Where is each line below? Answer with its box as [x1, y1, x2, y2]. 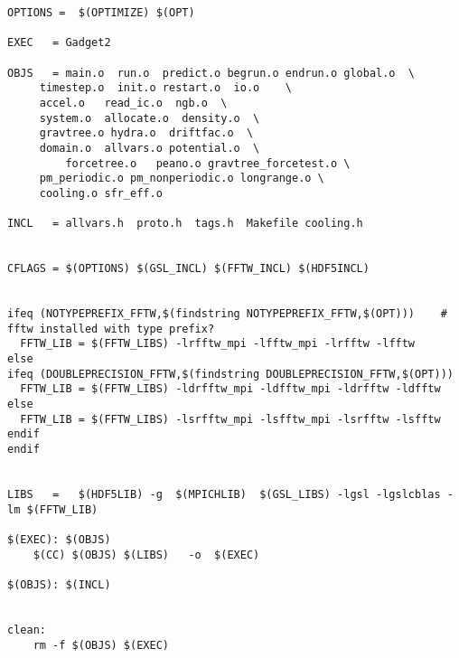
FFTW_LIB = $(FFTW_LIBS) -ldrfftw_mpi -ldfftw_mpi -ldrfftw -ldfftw [20, 382, 441, 396]
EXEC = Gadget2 [7, 36, 111, 50]
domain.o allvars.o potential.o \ [39, 141, 260, 155]
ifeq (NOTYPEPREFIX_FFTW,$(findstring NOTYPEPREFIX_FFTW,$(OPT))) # [7, 307, 447, 321]
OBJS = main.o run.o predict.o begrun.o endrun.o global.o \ [7, 66, 416, 80]
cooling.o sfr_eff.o [39, 186, 163, 200]
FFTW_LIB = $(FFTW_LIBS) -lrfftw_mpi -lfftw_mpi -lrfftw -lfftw [20, 337, 416, 351]
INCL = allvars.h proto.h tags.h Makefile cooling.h [7, 217, 363, 230]
